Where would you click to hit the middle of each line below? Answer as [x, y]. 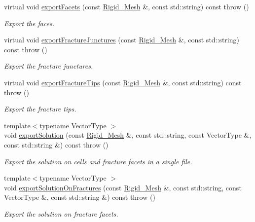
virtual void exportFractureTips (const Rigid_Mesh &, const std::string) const [123, 82]
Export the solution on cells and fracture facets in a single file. [98, 161]
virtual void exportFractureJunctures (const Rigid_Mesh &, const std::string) [122, 40]
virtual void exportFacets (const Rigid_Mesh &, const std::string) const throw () [127, 6]
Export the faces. [29, 23]
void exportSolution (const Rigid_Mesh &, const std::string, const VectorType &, [128, 135]
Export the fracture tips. [40, 109]
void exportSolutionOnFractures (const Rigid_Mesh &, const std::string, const [123, 187]
